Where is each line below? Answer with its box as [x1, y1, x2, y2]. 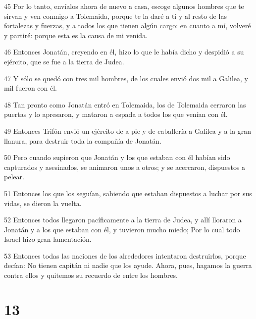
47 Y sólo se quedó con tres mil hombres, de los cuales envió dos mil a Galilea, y [4, 73, 248, 83]
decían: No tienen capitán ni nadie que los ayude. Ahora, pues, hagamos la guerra [4, 260, 252, 270]
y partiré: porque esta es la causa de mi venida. [4, 30, 148, 40]
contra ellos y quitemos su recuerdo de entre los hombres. [4, 270, 178, 280]
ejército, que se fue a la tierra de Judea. [4, 56, 124, 66]
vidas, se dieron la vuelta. [4, 198, 82, 208]
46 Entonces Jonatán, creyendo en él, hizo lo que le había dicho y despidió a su [4, 47, 244, 57]
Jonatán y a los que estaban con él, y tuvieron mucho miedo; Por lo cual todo [4, 224, 240, 234]
